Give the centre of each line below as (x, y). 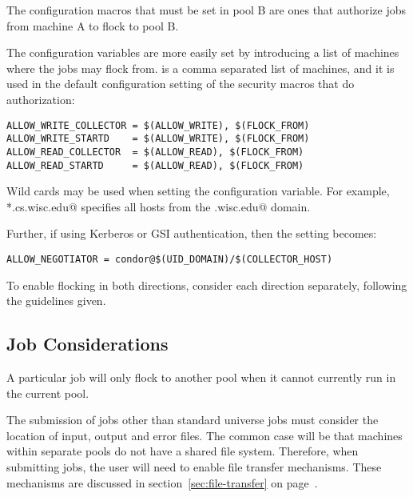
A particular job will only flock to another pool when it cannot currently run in (201, 377)
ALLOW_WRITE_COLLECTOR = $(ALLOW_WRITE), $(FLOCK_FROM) (158, 125)
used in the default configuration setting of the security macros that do (181, 84)
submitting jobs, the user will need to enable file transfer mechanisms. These (194, 466)
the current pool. (48, 393)
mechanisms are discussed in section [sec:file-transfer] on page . (162, 482)
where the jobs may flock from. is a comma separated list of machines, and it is (201, 68)
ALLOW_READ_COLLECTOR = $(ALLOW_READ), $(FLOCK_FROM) (155, 152)
